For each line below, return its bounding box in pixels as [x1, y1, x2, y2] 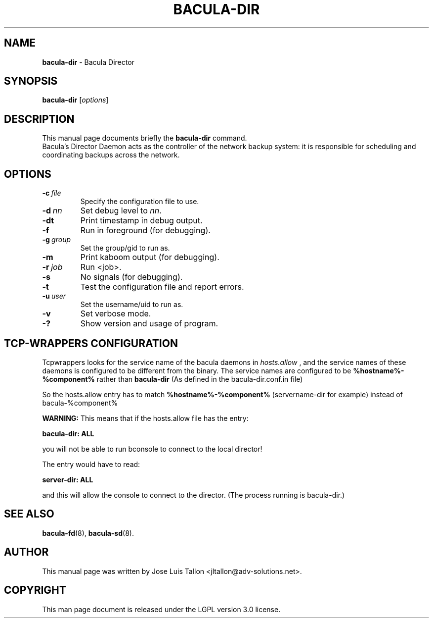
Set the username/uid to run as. [80, 300, 183, 309]
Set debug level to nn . [80, 206, 162, 216]
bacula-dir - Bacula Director [42, 57, 134, 66]
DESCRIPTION [4, 112, 75, 125]
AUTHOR [4, 546, 49, 559]
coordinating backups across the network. [42, 151, 180, 159]
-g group [42, 235, 71, 244]
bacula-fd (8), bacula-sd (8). [42, 528, 134, 537]
